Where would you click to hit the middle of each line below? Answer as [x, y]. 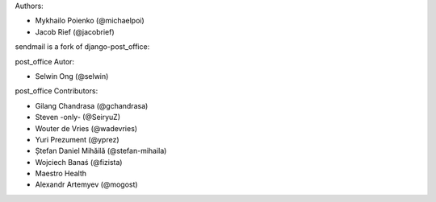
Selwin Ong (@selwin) [72, 76]
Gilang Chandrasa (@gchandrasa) [92, 105]
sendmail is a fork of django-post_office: [82, 47]
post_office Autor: [45, 61]
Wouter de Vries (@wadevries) [86, 128]
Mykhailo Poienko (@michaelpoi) [90, 21]
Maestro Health [61, 174]
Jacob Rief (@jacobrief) [75, 31]
